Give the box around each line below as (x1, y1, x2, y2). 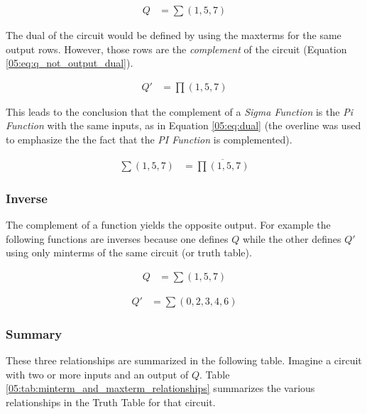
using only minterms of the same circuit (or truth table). (6, 245, 252, 260)
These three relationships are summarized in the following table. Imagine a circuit (6, 353, 362, 368)
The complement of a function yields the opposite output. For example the (6, 217, 331, 232)
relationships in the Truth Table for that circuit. (6, 394, 216, 409)
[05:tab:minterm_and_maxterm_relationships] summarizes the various (6, 381, 315, 396)
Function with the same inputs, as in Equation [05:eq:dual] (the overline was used (6, 118, 361, 133)
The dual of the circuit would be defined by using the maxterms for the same (6, 28, 341, 43)
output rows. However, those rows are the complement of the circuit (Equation (6, 41, 347, 56)
